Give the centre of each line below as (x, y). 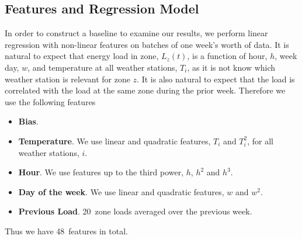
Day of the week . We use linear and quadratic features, (121, 191)
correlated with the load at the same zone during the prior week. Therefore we (145, 90)
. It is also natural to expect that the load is (216, 79)
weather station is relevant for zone (67, 79)
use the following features (50, 101)
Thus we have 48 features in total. (66, 231)
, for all (260, 141)
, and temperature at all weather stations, (103, 67)
